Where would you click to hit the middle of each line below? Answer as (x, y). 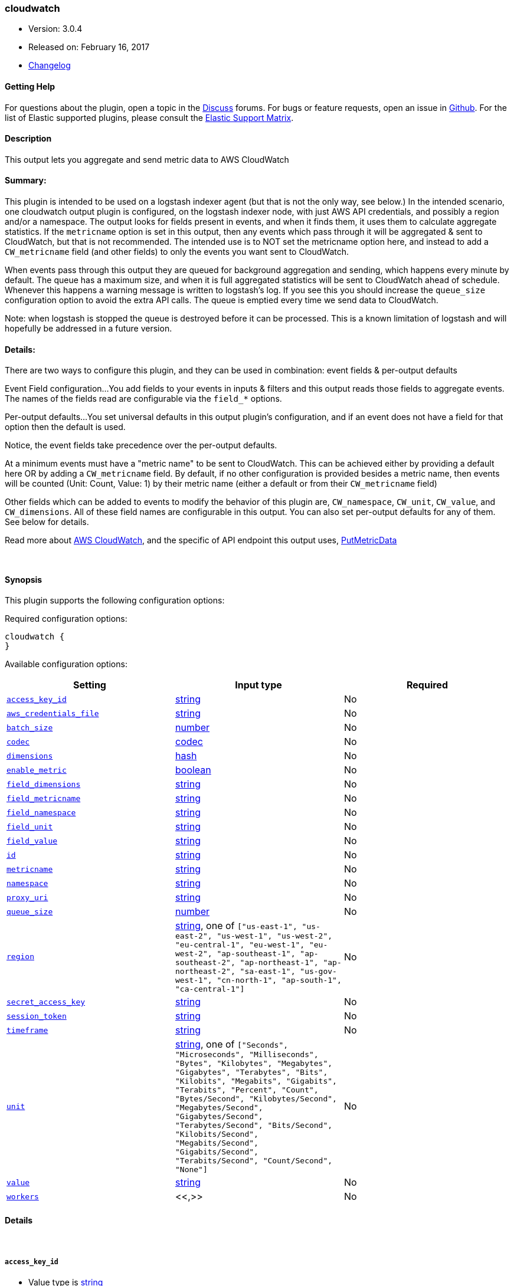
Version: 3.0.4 (55, 29)
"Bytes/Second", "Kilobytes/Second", (256, 1099)
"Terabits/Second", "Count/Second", (254, 1161)
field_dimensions (44, 784)
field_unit (30, 826)
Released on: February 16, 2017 (89, 47)
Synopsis (24, 579)
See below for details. (47, 522)
